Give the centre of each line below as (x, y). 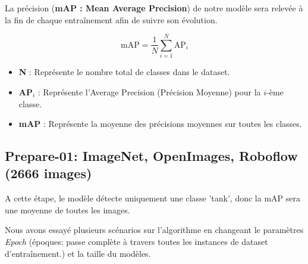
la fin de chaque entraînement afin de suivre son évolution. (111, 19)
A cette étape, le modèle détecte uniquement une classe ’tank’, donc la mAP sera (153, 198)
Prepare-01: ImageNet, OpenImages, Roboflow (151, 156)
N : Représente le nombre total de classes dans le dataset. (124, 72)
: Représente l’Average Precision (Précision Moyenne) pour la (149, 91)
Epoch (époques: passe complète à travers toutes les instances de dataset (136, 242)
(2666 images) (48, 173)
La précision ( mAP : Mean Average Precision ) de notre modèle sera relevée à (154, 8)
